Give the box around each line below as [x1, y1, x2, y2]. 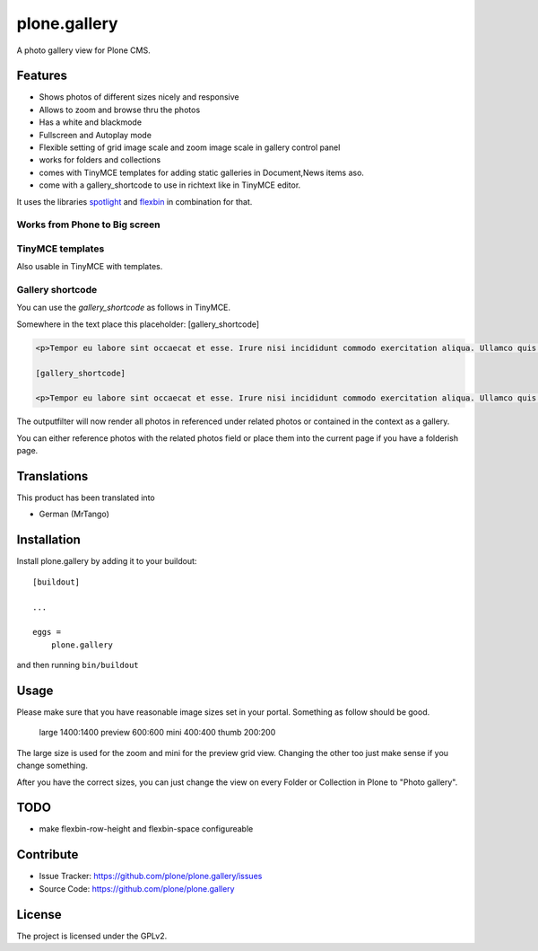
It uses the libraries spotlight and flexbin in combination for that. [16, 196, 253, 207]
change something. [16, 760, 89, 771]
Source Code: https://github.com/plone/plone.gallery [39, 883, 235, 894]
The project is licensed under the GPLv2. [16, 930, 168, 941]
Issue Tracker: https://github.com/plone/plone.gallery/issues [39, 871, 263, 882]
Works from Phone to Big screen [16, 218, 161, 231]
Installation [16, 533, 81, 548]
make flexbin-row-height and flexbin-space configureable [39, 823, 254, 834]
